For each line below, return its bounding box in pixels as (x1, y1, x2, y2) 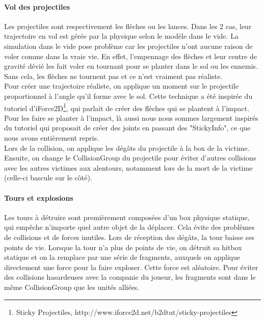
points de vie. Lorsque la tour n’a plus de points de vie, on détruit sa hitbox (4, 242, 242, 252)
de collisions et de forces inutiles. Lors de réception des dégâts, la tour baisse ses (4, 231, 255, 242)
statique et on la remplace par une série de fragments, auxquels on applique (4, 252, 241, 262)
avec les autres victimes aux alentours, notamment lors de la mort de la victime (4, 162, 253, 173)
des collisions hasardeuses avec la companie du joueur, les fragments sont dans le (4, 272, 256, 282)
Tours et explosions (4, 192, 73, 203)
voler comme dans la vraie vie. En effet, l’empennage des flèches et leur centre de (4, 50, 257, 61)
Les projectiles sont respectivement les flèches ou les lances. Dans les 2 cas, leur (4, 20, 252, 31)
